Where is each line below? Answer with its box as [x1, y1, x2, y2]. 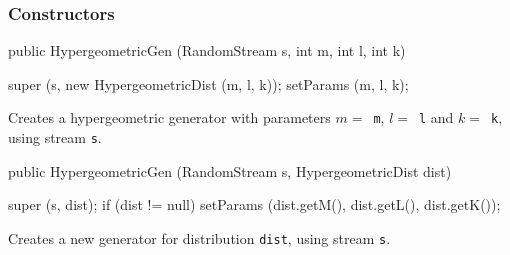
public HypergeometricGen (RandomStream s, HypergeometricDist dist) [8, 160, 452, 181]
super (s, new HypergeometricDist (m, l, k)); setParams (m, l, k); [8, 73, 409, 94]
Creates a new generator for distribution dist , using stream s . [8, 227, 391, 248]
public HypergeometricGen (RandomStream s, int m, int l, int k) [8, 40, 406, 61]
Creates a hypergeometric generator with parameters [8, 107, 331, 128]
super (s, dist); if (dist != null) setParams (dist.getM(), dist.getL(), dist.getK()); [8, 194, 501, 215]
